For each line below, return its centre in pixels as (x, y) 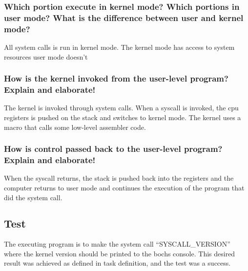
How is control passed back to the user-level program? (113, 149)
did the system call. (33, 197)
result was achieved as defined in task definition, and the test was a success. (117, 263)
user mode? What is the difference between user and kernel (124, 17)
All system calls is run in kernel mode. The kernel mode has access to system (119, 47)
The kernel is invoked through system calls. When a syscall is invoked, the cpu (121, 108)
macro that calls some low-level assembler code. (75, 127)
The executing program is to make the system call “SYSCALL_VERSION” (117, 244)
